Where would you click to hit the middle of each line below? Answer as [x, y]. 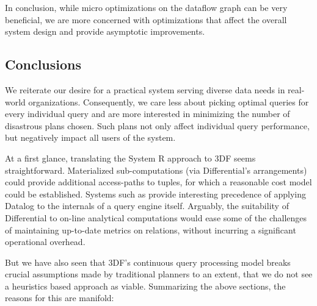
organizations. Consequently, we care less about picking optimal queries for [169, 101]
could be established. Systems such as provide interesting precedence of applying [155, 194]
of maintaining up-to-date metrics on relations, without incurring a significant [151, 229]
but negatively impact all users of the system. [90, 137]
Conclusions [43, 64]
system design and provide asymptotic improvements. [105, 31]
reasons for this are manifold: [60, 298]
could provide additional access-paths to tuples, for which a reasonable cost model [158, 182]
